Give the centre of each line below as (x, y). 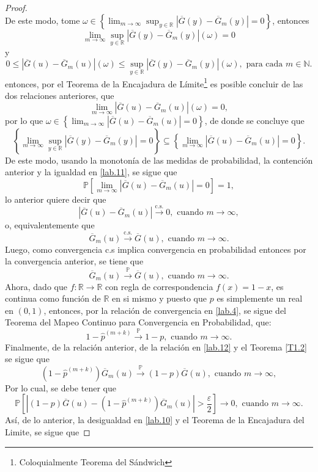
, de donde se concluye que (254, 120)
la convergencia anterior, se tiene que (74, 261)
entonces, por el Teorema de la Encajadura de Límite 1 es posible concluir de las (154, 82)
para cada (264, 64)
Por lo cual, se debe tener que (61, 387)
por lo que (24, 120)
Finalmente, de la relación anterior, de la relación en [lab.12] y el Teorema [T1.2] (156, 347)
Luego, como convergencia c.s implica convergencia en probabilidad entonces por (156, 249)
